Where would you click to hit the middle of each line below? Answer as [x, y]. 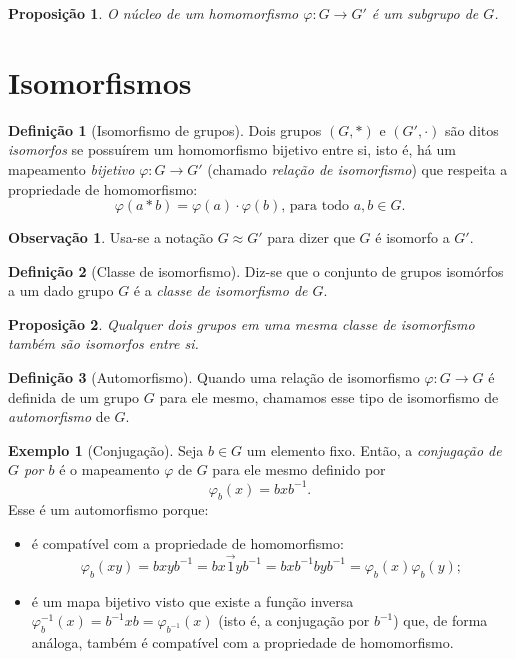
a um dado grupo [61, 290]
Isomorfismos [100, 81]
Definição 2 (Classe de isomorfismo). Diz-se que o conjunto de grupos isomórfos [256, 270]
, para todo [315, 206]
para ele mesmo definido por [299, 469]
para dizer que [311, 237]
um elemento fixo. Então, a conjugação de [374, 449]
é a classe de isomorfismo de [220, 290]
